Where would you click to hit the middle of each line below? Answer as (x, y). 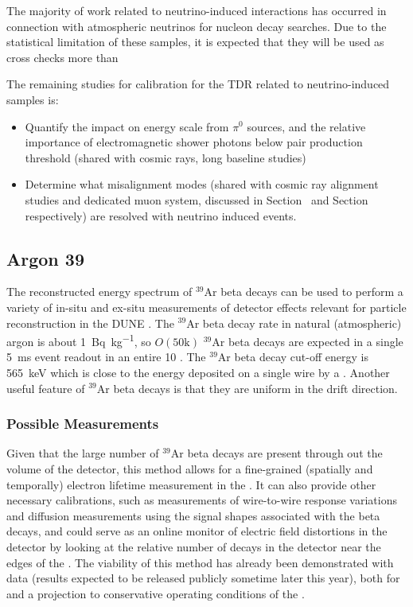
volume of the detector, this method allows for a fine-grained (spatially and (190, 468)
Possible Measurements (83, 424)
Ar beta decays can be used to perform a (304, 292)
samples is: (33, 99)
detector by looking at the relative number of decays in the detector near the (194, 546)
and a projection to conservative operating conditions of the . (156, 593)
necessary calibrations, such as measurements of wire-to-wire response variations (202, 500)
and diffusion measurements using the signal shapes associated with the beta (193, 515)
